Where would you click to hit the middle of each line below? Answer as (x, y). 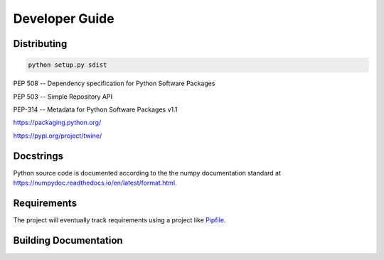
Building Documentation (68, 240)
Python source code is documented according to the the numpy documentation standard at (147, 173)
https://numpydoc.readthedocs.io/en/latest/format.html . (95, 183)
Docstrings (38, 156)
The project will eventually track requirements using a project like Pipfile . (119, 220)
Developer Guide (64, 18)
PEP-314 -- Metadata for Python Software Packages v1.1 (95, 109)
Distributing (40, 44)
